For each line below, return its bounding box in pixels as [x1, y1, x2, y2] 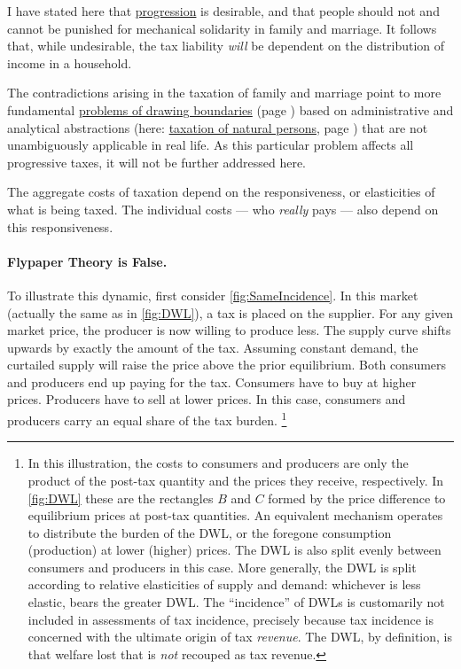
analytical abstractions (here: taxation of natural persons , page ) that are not [7, 118, 428, 136]
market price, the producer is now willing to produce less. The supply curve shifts [7, 321, 451, 339]
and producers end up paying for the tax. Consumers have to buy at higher [7, 372, 417, 391]
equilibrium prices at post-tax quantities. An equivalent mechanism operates [27, 506, 443, 525]
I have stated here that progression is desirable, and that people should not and [7, 2, 440, 19]
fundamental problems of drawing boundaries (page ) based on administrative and [7, 100, 454, 119]
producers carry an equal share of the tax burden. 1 [7, 408, 287, 429]
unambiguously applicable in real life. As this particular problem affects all [7, 136, 414, 154]
